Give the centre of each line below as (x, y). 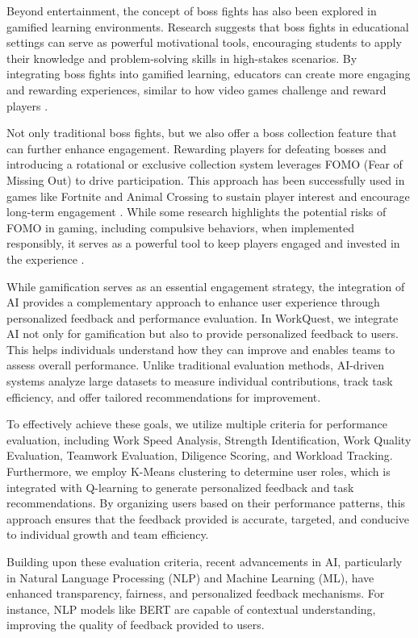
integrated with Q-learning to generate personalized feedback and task (180, 487)
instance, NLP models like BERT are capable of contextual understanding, (191, 609)
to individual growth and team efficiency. (108, 534)
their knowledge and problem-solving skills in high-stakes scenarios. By (182, 58)
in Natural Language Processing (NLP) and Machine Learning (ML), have (190, 577)
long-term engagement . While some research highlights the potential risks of (196, 212)
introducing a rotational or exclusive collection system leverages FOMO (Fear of (205, 164)
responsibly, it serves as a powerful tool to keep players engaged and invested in (203, 243)
